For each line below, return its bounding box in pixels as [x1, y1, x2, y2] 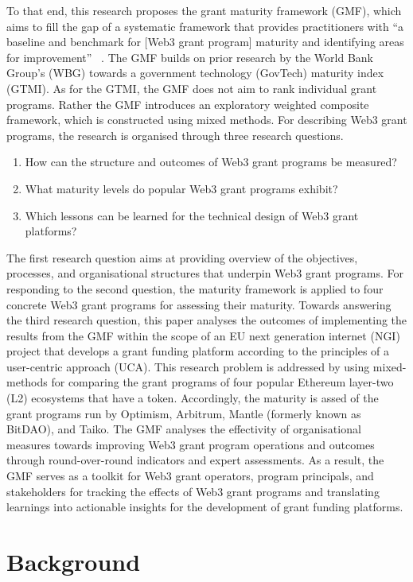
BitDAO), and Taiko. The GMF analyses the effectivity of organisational [6, 421, 361, 437]
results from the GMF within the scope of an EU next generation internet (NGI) [6, 327, 400, 343]
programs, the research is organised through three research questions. [6, 126, 344, 143]
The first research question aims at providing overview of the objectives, [6, 249, 358, 266]
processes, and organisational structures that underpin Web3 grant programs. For [6, 265, 403, 281]
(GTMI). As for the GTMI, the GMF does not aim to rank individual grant [6, 80, 377, 96]
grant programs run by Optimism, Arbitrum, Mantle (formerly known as [6, 405, 361, 421]
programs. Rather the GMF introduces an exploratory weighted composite [6, 95, 369, 112]
